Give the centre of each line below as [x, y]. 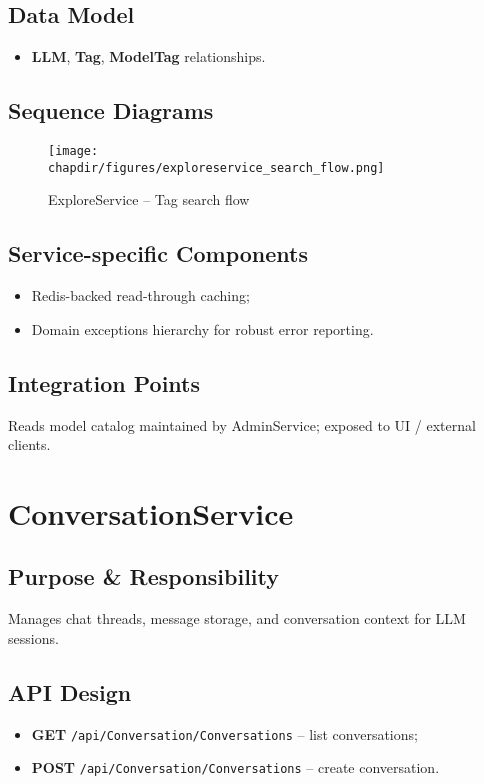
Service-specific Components [158, 253]
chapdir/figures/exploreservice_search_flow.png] [216, 167]
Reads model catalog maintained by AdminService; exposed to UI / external [242, 424]
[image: [73, 151]
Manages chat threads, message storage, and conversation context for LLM [237, 618]
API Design [70, 691]
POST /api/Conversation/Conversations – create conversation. [235, 767]
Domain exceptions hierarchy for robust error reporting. [202, 328]
